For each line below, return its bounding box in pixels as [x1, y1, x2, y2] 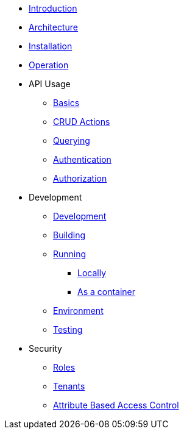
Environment [53, 305, 104, 316]
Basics [53, 98, 80, 108]
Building [53, 230, 86, 240]
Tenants [53, 381, 85, 391]
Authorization [53, 173, 107, 183]
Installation [29, 41, 73, 51]
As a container [77, 286, 136, 297]
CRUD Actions [53, 116, 110, 127]
